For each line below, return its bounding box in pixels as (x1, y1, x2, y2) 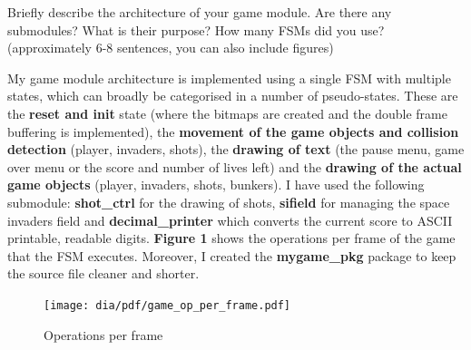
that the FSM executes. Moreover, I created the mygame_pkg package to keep (7, 246, 456, 265)
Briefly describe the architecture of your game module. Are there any (7, 3, 392, 21)
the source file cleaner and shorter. (7, 264, 200, 283)
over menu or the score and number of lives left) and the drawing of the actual (7, 157, 462, 176)
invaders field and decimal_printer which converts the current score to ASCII (7, 210, 453, 229)
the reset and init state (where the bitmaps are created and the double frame (7, 103, 447, 122)
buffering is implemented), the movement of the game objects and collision (7, 122, 459, 141)
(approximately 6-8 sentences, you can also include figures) (7, 38, 334, 57)
